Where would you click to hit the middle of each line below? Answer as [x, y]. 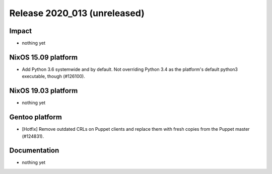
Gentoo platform [36, 117]
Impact [21, 31]
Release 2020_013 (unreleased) [77, 13]
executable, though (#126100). [53, 76]
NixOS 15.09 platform [44, 57]
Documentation [34, 151]
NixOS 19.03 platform [44, 91]
